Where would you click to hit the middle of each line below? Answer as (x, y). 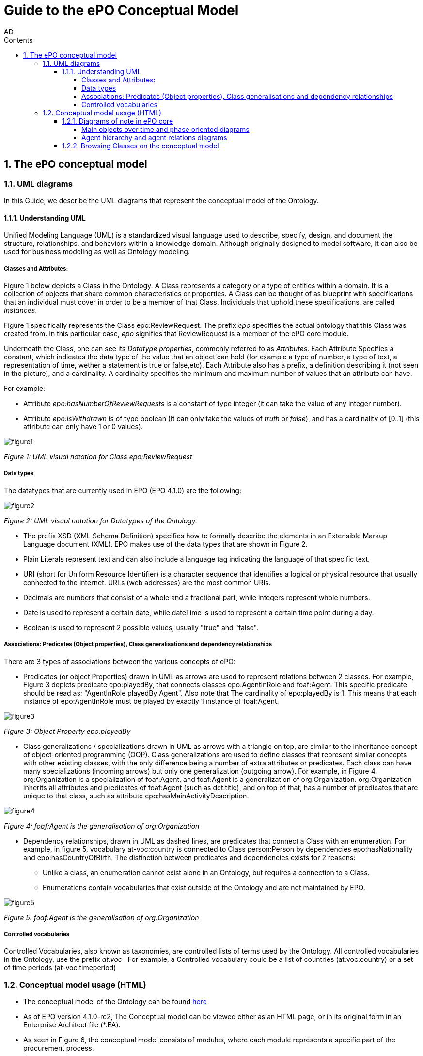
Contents (18, 40)
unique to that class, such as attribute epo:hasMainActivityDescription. (136, 796)
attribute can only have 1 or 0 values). (83, 426)
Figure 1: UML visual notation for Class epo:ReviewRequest (98, 456)
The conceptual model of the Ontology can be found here (115, 1002)
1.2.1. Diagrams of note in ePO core (118, 121)
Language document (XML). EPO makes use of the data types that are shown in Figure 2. (165, 544)
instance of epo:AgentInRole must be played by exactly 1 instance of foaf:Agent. (151, 701)
